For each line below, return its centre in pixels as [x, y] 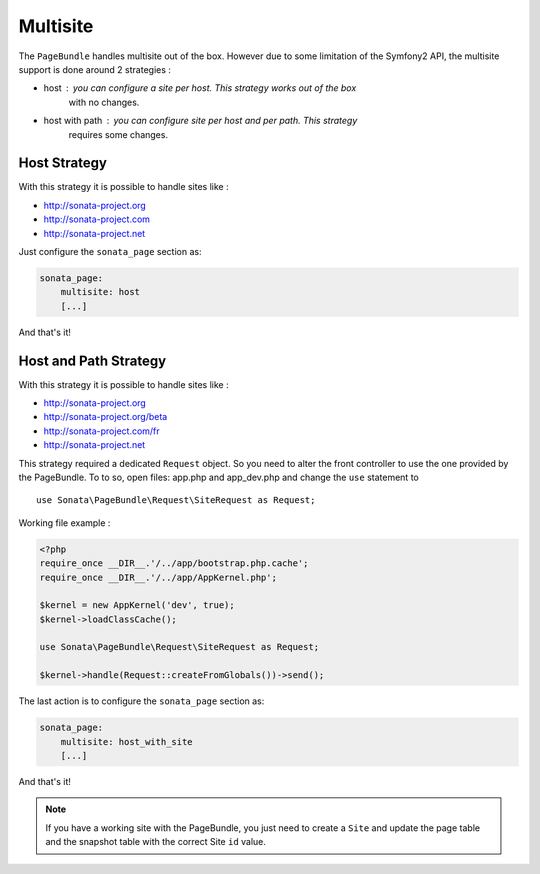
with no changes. [104, 102]
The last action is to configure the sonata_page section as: [141, 701]
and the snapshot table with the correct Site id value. [156, 842]
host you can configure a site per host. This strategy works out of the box [200, 88]
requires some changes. [118, 134]
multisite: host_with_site [127, 741]
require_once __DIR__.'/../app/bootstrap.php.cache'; [174, 563]
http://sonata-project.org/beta [105, 417]
